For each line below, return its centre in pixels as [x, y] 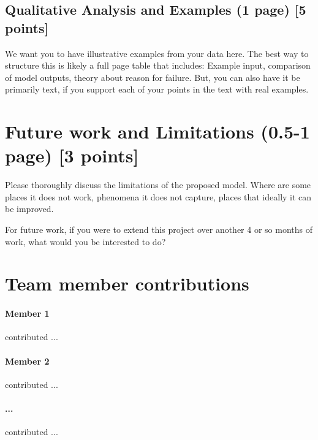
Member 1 [27, 313]
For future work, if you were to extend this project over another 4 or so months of [159, 229]
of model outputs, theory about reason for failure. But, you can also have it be [153, 77]
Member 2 [27, 361]
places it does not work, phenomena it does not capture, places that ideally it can [158, 196]
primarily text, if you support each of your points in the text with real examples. [157, 89]
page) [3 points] [72, 155]
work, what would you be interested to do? [85, 241]
